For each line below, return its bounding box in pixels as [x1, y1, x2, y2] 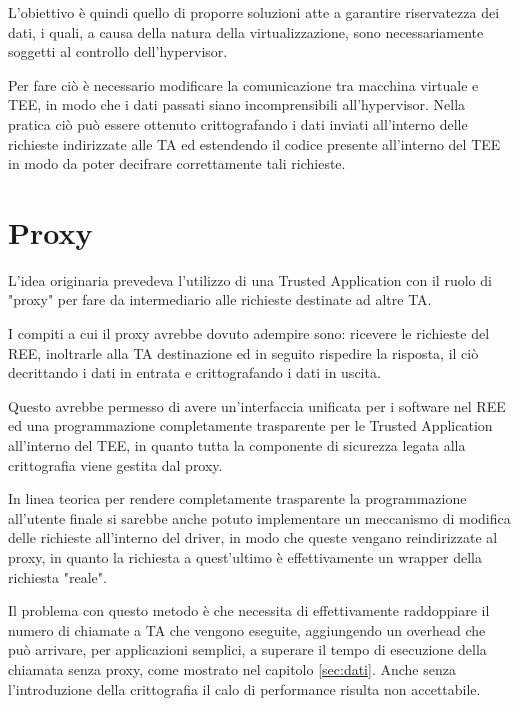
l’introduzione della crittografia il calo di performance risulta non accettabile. [8, 678, 481, 699]
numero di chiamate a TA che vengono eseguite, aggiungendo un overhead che [8, 619, 486, 640]
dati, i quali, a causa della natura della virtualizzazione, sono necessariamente [8, 21, 484, 42]
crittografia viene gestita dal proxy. [8, 454, 223, 475]
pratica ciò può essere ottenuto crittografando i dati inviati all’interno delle [8, 113, 468, 134]
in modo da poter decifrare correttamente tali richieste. [8, 153, 346, 174]
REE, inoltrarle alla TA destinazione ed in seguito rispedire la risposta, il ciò [8, 342, 479, 363]
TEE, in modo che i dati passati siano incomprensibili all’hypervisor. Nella [8, 94, 466, 115]
